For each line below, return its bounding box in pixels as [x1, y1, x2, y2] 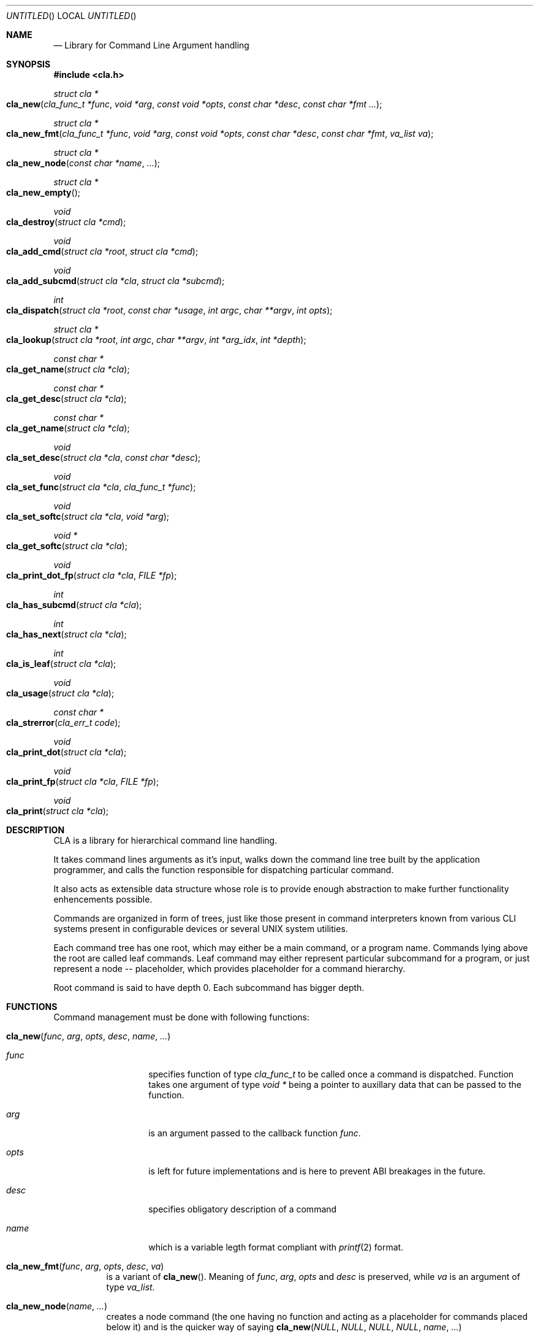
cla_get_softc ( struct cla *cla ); [6, 541, 127, 551]
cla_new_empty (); [6, 187, 80, 198]
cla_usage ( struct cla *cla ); [6, 688, 115, 698]
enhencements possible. [53, 894, 153, 904]
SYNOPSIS [6, 59, 51, 69]
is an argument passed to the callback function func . [148, 1128, 361, 1138]
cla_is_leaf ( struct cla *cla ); [6, 658, 116, 669]
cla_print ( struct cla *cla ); [6, 806, 108, 816]
